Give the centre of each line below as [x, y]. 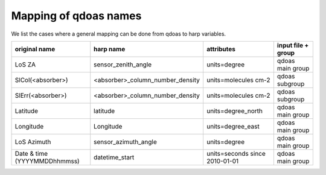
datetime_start [114, 157]
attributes [221, 49]
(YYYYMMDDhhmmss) [47, 161]
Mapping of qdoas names [76, 16]
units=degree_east [233, 126]
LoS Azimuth [33, 142]
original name [35, 49]
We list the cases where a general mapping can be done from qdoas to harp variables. [119, 34]
